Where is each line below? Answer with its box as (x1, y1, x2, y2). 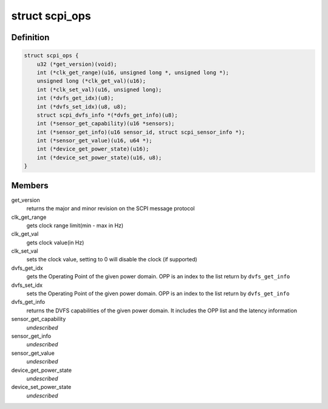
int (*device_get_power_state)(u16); (36, 146, 149, 153)
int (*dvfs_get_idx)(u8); (36, 95, 114, 101)
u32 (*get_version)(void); (36, 61, 118, 67)
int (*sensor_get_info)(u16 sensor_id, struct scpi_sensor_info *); (36, 128, 245, 136)
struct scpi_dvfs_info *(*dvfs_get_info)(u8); (36, 111, 179, 119)
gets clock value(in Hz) (26, 239, 84, 246)
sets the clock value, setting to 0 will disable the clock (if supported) (26, 256, 197, 263)
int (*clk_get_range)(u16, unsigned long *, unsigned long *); (36, 69, 230, 76)
